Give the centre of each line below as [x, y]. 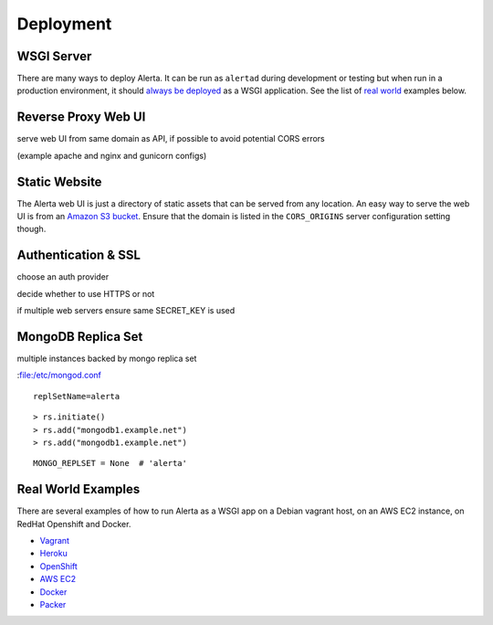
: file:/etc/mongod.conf [59, 376]
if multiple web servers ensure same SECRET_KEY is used [126, 311]
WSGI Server [54, 56]
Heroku [53, 554]
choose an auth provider [63, 277]
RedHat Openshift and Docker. [74, 524]
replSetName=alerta [77, 396]
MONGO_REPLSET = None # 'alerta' [110, 463]
